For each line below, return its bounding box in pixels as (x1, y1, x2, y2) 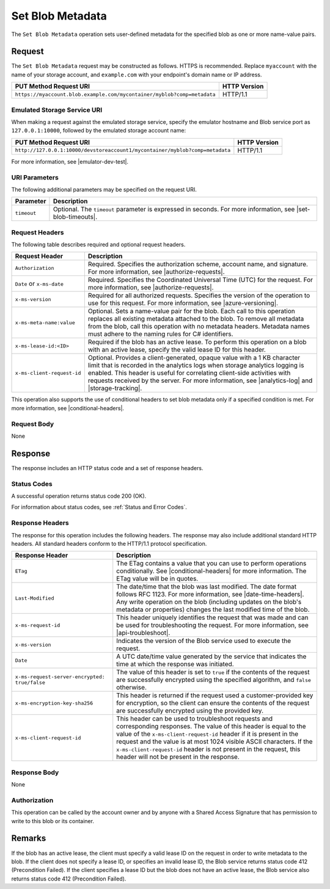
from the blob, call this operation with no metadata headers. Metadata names (87, 322, 310, 331)
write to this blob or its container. (11, 817, 95, 824)
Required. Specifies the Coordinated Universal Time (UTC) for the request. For (87, 275, 313, 284)
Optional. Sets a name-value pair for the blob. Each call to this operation (87, 307, 296, 316)
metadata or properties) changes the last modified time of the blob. (116, 605, 310, 614)
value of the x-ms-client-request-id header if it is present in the (116, 730, 299, 738)
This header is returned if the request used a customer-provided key (116, 691, 313, 700)
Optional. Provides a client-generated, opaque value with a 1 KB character (87, 354, 301, 362)
